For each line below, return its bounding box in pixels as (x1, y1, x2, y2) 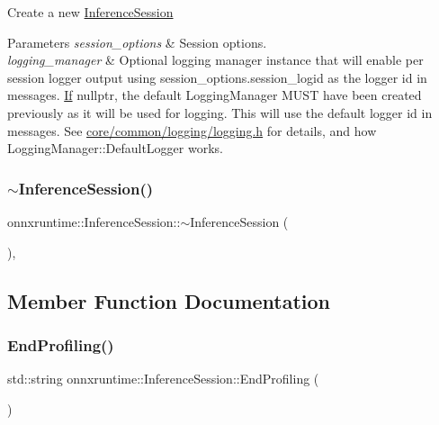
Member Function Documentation (7, 286, 331, 314)
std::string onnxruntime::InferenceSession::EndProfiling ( (7, 369, 319, 388)
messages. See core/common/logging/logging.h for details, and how (7, 121, 377, 140)
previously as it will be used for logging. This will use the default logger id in (7, 103, 433, 122)
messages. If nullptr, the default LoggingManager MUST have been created (7, 86, 422, 104)
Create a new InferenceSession (7, 3, 174, 21)
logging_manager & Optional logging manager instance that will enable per (7, 50, 424, 69)
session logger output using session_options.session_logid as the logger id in (7, 68, 427, 86)
